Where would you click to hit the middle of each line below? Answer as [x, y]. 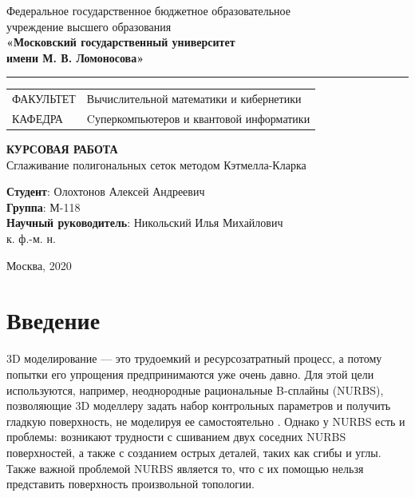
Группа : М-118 [43, 207]
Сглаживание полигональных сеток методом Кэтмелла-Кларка [156, 164]
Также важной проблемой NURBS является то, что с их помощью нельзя [185, 468]
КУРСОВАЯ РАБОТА [62, 149]
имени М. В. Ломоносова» [75, 57]
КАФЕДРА [38, 118]
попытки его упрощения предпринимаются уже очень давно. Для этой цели [190, 374]
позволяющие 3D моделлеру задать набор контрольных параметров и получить [199, 406]
